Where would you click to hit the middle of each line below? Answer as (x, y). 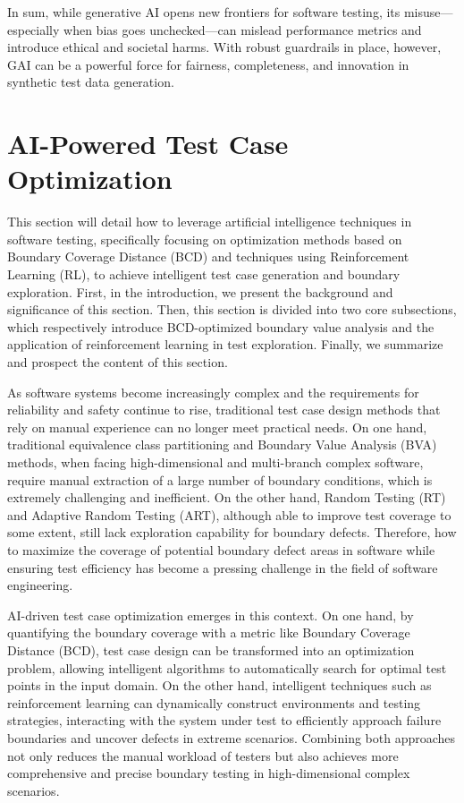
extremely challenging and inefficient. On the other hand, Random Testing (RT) (227, 497)
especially (34, 29)
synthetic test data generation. (91, 82)
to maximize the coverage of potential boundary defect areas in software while (221, 549)
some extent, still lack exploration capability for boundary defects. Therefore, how (232, 532)
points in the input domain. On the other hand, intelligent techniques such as (219, 685)
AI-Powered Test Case (148, 144)
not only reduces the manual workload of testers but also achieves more (203, 755)
